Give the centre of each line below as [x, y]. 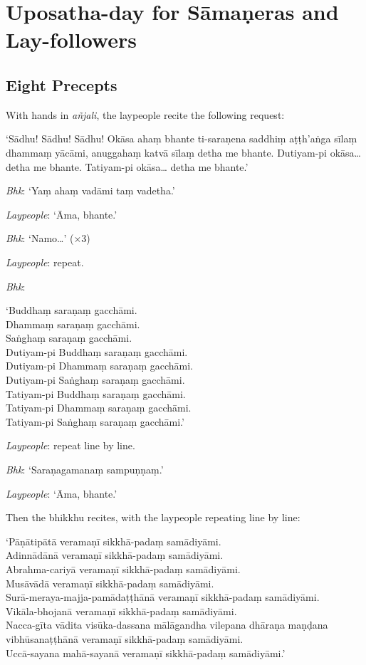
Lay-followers [71, 40]
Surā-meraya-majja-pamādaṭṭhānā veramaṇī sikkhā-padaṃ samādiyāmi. [163, 597]
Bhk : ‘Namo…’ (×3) [48, 238]
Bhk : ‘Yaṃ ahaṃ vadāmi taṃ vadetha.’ [90, 190]
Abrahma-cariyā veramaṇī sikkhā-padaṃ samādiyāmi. [123, 569]
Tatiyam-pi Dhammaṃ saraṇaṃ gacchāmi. [99, 408]
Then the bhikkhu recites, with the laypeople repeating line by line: [153, 517]
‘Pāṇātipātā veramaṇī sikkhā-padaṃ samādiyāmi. [114, 541]
